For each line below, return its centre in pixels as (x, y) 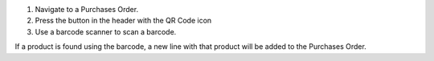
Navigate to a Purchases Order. (87, 9)
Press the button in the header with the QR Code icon (123, 21)
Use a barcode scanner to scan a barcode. (106, 31)
